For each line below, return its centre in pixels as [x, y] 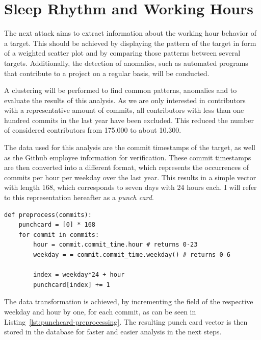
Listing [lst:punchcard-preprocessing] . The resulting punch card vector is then [126, 321]
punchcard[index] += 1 [72, 285]
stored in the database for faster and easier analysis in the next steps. [113, 332]
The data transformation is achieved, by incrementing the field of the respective [129, 301]
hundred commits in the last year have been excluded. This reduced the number [129, 120]
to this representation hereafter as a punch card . [79, 197]
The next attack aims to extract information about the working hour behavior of [130, 33]
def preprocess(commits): [48, 215]
